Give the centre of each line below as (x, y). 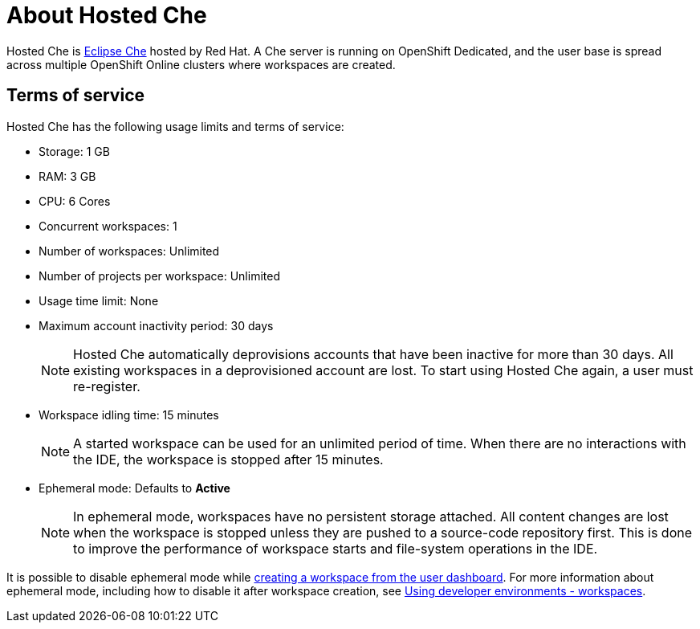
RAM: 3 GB (67, 176)
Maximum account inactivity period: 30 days (156, 325)
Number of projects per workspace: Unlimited (159, 276)
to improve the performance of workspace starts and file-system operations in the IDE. (336, 548)
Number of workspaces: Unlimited (129, 251)
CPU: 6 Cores (75, 201)
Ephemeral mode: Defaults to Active (134, 488)
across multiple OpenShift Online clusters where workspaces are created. (201, 64)
